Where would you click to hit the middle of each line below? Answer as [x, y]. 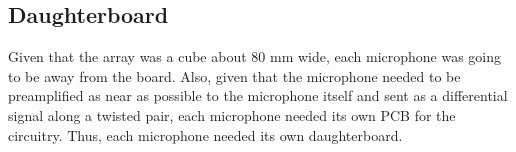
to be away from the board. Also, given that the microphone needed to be [234, 75]
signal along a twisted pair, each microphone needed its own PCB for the [232, 114]
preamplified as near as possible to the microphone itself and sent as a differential [258, 95]
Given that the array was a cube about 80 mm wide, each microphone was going [255, 56]
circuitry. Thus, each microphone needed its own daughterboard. [205, 134]
